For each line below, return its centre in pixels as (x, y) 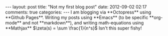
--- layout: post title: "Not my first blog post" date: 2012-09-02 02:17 (76, 7)
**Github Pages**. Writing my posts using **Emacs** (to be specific (77, 17)
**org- (156, 17)
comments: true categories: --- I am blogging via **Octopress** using (78, 12)
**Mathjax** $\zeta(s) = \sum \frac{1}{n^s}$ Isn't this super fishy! (73, 28)
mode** (13, 23)
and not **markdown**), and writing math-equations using (83, 23)
